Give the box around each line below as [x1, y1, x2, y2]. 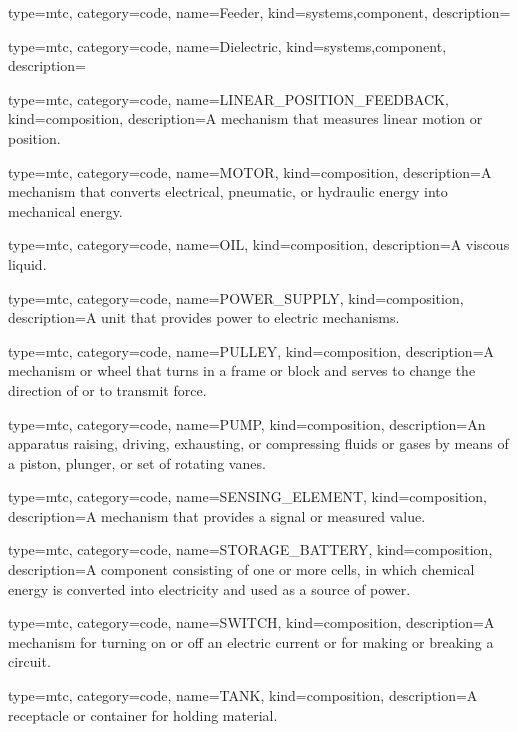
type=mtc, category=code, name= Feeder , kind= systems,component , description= [8, 2, 511, 22]
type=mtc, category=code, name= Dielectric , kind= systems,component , [8, 35, 447, 56]
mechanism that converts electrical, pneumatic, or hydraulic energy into [8, 181, 448, 202]
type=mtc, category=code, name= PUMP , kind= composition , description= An [8, 413, 486, 434]
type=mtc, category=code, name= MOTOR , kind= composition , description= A [8, 161, 492, 182]
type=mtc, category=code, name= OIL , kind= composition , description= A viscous [8, 234, 510, 255]
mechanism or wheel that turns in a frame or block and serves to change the [8, 360, 476, 381]
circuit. [8, 651, 51, 672]
